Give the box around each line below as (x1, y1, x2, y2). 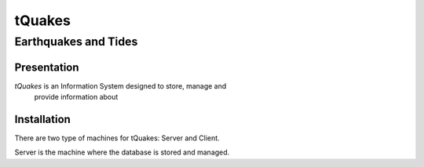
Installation (14, 112, 71, 125)
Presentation (14, 60, 79, 74)
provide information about (34, 93, 119, 102)
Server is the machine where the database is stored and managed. (14, 147, 230, 157)
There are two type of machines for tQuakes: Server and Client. (14, 133, 220, 143)
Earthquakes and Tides (14, 34, 138, 49)
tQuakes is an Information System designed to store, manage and (14, 81, 227, 90)
